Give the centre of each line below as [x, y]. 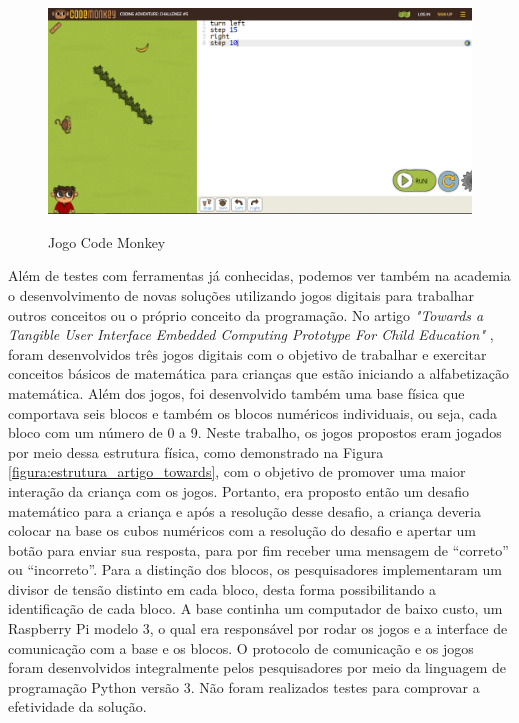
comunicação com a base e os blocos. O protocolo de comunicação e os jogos [241, 647]
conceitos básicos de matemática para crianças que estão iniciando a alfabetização [258, 373]
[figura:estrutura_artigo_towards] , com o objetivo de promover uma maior [237, 471]
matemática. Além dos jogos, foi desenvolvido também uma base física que [236, 392]
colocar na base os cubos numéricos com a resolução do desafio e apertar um [242, 530]
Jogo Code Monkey [107, 241]
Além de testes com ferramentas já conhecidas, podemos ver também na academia [259, 275]
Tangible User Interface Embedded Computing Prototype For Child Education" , [251, 334]
